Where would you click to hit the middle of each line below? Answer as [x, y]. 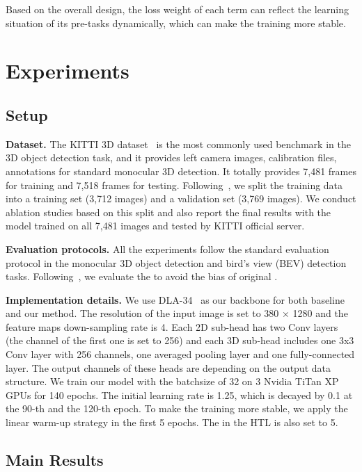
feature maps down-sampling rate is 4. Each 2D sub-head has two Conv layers [172, 326]
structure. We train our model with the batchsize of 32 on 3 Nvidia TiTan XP [172, 381]
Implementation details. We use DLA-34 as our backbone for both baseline [175, 299]
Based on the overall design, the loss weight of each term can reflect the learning [177, 9]
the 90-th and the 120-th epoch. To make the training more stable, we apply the [177, 408]
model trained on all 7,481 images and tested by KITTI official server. [155, 226]
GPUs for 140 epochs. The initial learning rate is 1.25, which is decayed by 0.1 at [179, 394]
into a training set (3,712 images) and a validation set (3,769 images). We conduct [181, 198]
